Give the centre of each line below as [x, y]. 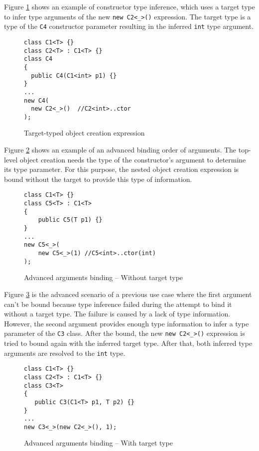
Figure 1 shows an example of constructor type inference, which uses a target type [129, 6]
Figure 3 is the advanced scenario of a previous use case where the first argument [128, 294]
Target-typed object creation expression [84, 133]
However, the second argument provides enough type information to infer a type [127, 323]
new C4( [37, 100]
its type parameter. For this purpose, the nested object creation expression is [122, 169]
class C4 [38, 59]
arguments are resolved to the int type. [65, 353]
